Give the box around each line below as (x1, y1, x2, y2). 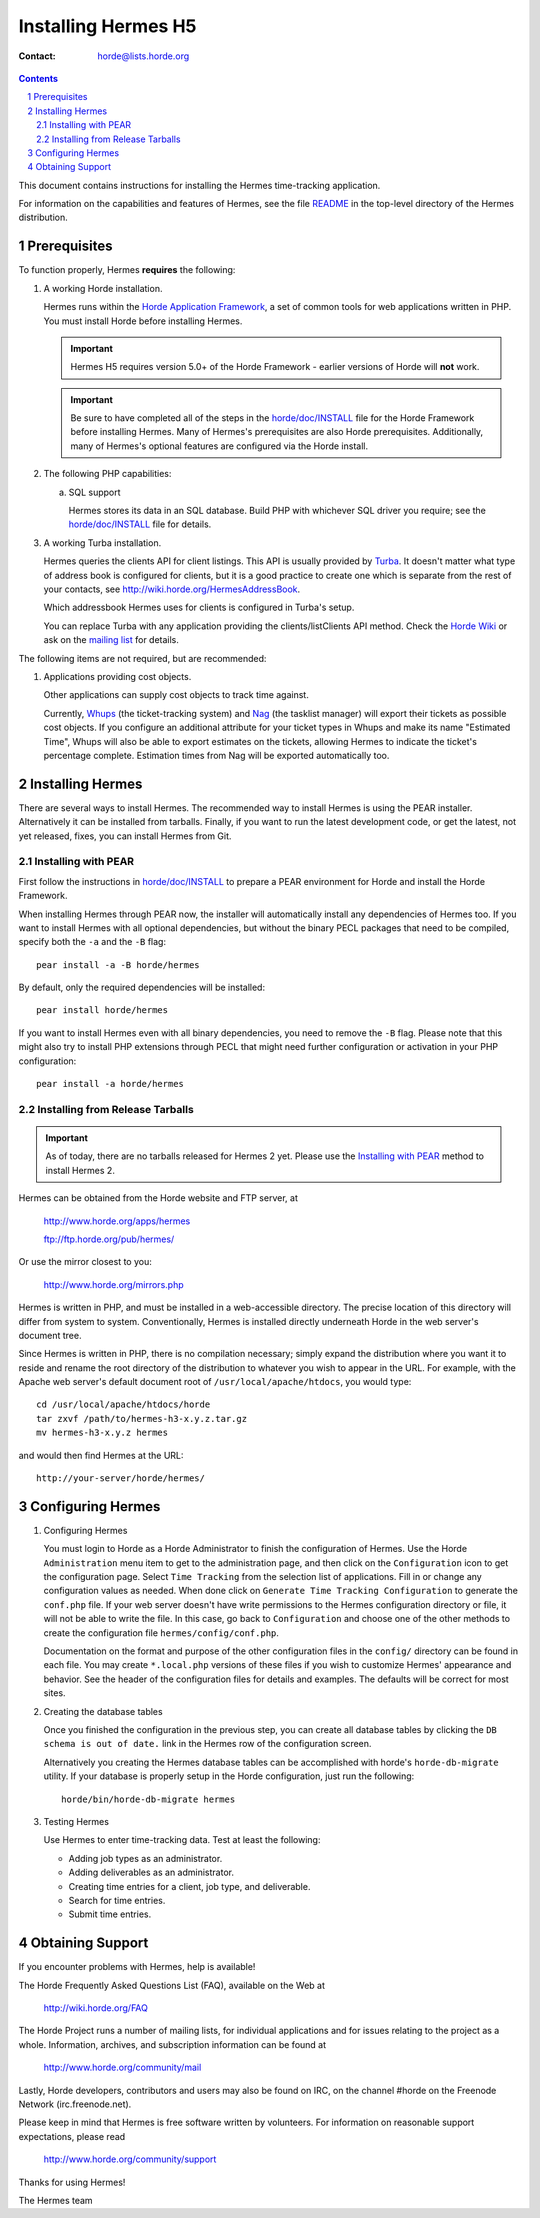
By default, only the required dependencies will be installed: (18, 981, 265, 994)
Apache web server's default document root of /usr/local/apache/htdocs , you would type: (18, 1376, 412, 1388)
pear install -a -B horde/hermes (36, 959, 200, 970)
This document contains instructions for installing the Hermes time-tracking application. (18, 179, 381, 191)
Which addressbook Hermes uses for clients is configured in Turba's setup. (43, 601, 355, 614)
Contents (18, 72, 59, 84)
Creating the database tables (43, 1705, 164, 1717)
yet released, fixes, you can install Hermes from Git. (18, 830, 232, 842)
